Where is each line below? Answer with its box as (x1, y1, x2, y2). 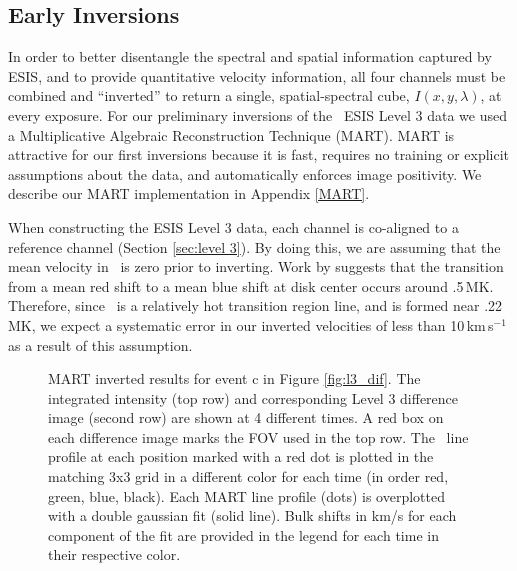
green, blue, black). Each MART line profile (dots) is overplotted (48, 485, 445, 506)
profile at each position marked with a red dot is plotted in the (48, 446, 434, 467)
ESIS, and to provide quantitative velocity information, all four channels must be (8, 65, 506, 86)
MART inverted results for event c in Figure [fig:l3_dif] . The (48, 368, 421, 389)
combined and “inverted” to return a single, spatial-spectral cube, (8, 85, 410, 106)
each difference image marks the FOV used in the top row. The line (48, 426, 469, 447)
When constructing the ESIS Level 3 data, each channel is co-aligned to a (8, 216, 459, 237)
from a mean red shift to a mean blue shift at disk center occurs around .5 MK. (8, 275, 494, 296)
